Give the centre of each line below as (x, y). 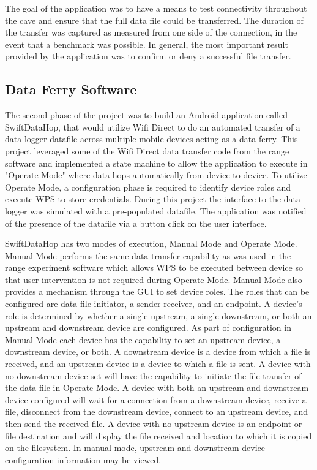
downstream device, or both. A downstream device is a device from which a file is (158, 351)
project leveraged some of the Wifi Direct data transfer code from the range (147, 150)
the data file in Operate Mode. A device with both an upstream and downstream (157, 388)
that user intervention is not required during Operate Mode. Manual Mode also (154, 279)
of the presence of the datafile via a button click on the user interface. (136, 223)
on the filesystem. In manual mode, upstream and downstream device (135, 448)
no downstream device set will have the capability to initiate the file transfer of (153, 375)
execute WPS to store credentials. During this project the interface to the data (153, 199)
